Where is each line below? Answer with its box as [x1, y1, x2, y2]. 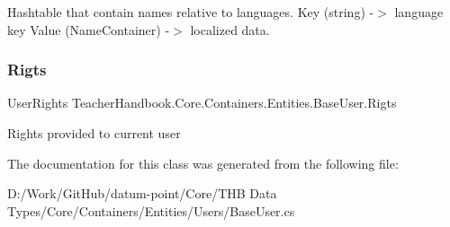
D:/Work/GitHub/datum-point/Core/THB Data [7, 184, 277, 203]
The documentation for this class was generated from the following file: [7, 153, 399, 172]
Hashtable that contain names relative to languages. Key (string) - [7, 3, 374, 21]
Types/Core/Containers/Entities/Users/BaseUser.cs [7, 201, 295, 220]
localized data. [190, 20, 270, 39]
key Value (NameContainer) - [7, 20, 170, 39]
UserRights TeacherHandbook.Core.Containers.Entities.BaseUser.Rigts [7, 93, 397, 112]
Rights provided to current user [7, 124, 181, 142]
